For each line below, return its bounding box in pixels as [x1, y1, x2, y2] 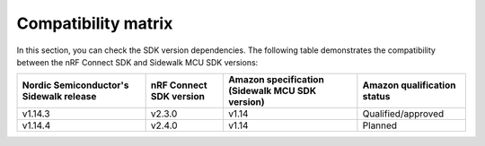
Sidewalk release [22, 90, 97, 103]
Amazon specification [227, 73, 325, 86]
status [362, 90, 391, 103]
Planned [362, 119, 398, 132]
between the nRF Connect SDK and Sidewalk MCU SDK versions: [16, 56, 259, 67]
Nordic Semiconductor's [22, 79, 129, 91]
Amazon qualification [362, 79, 456, 91]
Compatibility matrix [16, 13, 173, 33]
